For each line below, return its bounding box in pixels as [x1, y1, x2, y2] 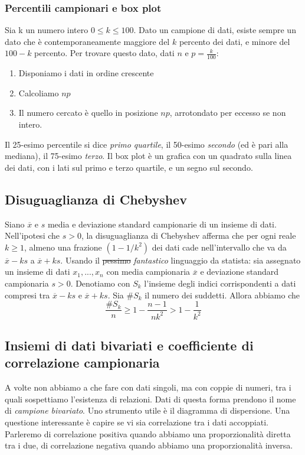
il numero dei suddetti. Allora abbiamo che [145, 288, 300, 301]
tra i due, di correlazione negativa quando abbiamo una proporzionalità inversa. [5, 439, 293, 451]
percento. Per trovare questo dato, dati [34, 47, 175, 59]
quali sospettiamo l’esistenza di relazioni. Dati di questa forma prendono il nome [5, 392, 296, 405]
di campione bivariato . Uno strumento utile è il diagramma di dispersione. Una [5, 404, 290, 417]
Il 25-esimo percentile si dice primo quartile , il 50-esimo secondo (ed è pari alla [5, 138, 288, 150]
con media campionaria [106, 265, 191, 278]
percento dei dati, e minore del [179, 35, 290, 47]
